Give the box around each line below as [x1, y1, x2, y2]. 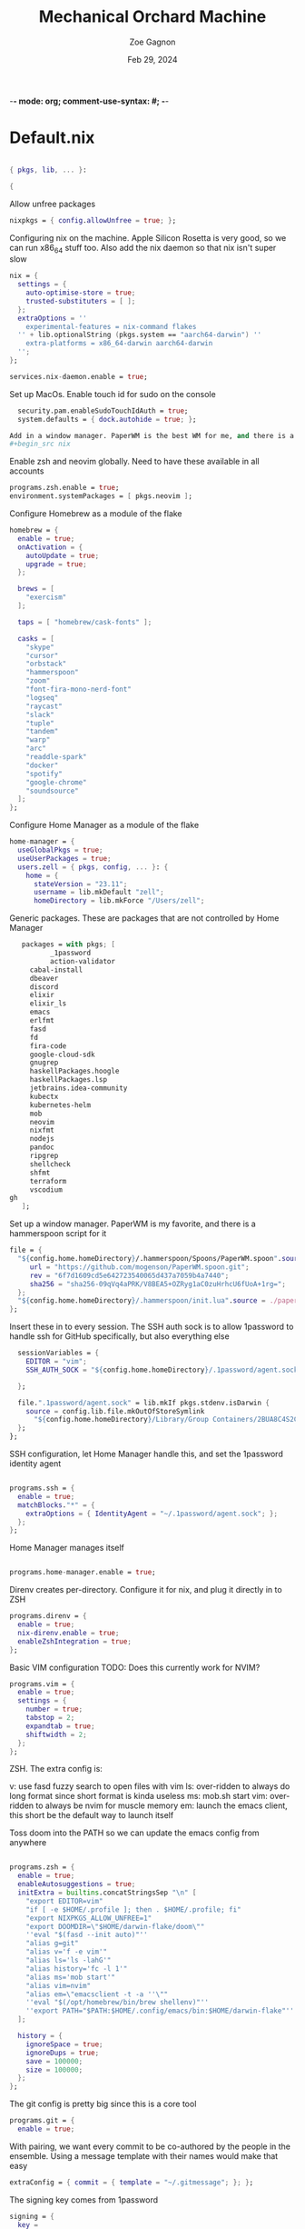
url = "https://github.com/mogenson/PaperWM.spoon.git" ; [29, 1262, 250, 1272]
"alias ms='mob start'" [25, 1973, 116, 1982]
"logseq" [25, 693, 59, 702]
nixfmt [29, 1125, 54, 1135]
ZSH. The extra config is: [9, 1764, 103, 1774]
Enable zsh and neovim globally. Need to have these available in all [9, 456, 261, 467]
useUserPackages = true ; [17, 854, 112, 863]
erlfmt [29, 1016, 54, 1025]
